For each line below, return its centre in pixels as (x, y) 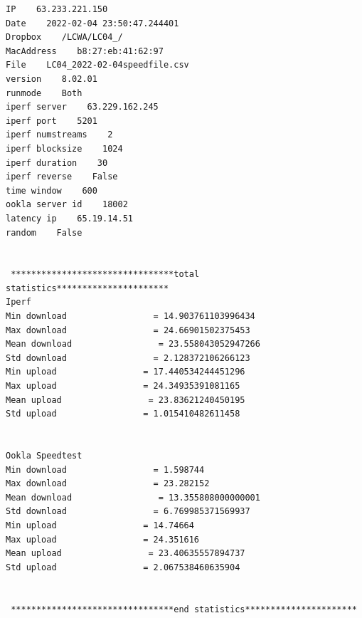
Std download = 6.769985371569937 (128, 512)
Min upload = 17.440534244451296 (126, 372)
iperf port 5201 (52, 121)
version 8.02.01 (52, 79)
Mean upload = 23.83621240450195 (126, 400)
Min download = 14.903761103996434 (131, 316)
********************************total (105, 274)
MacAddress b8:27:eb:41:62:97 (85, 51)
